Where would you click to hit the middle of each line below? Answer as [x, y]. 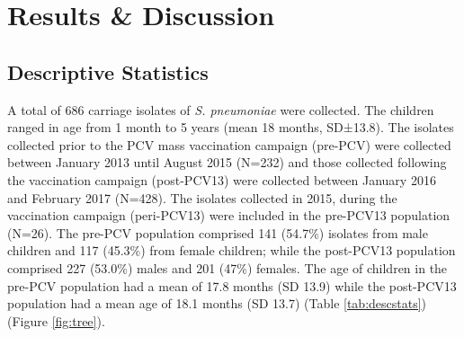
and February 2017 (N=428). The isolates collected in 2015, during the [202, 197]
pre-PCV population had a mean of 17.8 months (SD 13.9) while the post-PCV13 [232, 285]
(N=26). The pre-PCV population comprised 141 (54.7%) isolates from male [218, 232]
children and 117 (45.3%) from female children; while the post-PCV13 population [232, 250]
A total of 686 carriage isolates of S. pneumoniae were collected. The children [221, 109]
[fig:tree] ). [78, 320]
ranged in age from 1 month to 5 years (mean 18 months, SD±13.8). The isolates [231, 127]
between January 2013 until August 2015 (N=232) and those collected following [227, 162]
